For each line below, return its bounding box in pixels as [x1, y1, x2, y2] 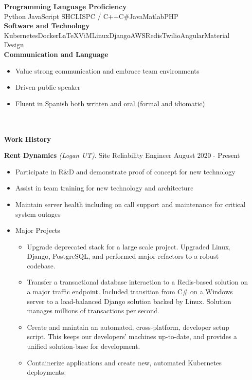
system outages [15, 209, 61, 219]
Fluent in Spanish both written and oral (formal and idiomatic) [15, 98, 205, 108]
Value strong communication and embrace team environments [15, 65, 199, 76]
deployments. [27, 367, 66, 377]
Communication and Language [4, 49, 108, 59]
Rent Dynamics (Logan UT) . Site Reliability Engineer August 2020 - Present [4, 150, 240, 160]
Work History [4, 133, 51, 144]
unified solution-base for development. [27, 341, 140, 351]
